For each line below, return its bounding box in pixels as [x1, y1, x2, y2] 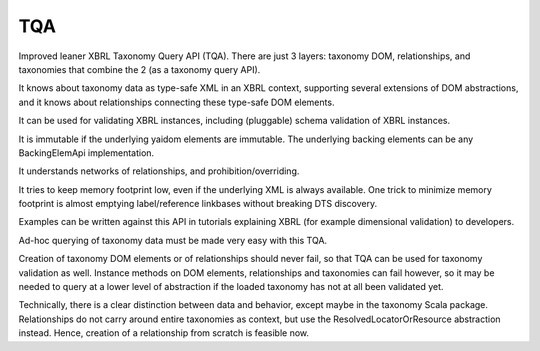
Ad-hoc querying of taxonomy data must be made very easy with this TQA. [18, 234, 328, 246]
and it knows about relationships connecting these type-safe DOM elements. [18, 96, 335, 108]
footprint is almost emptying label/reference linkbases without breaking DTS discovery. [18, 198, 378, 210]
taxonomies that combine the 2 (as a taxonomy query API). [18, 63, 261, 75]
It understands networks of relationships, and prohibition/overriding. [18, 165, 300, 177]
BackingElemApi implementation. [18, 146, 155, 159]
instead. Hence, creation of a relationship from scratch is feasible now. [18, 327, 310, 339]
